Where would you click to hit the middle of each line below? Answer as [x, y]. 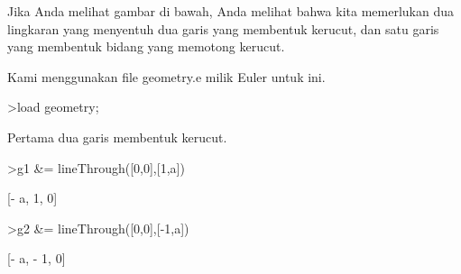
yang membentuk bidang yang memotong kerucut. [146, 46]
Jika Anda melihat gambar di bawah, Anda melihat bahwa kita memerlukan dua [230, 11]
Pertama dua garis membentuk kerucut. [117, 137]
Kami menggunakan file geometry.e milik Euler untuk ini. [166, 76]
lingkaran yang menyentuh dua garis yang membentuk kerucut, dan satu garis [223, 28]
